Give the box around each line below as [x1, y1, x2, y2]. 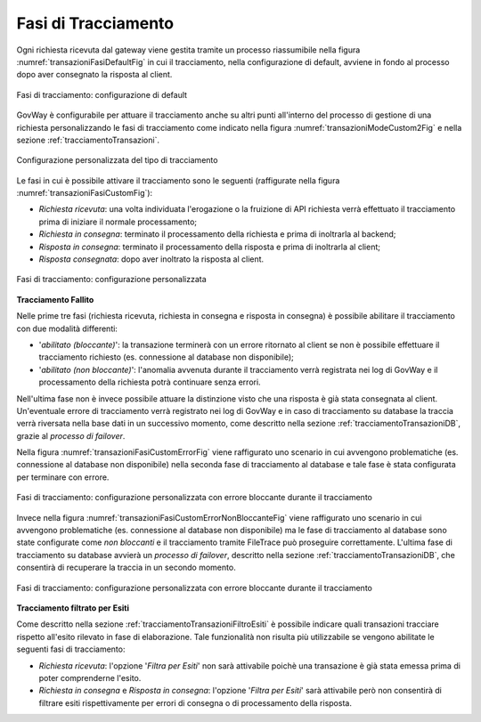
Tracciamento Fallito [16, 294, 94, 304]
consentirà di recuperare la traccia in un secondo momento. [16, 562, 236, 573]
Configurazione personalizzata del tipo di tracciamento [16, 155, 218, 166]
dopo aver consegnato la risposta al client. [16, 69, 173, 80]
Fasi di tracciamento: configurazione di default [16, 89, 187, 100]
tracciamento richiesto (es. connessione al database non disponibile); [38, 352, 294, 362]
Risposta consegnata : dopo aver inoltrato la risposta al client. [38, 254, 265, 264]
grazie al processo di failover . [16, 430, 126, 441]
